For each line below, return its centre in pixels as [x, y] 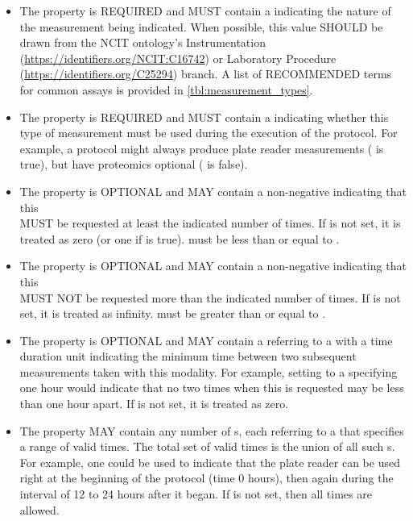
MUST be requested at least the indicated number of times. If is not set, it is [210, 223]
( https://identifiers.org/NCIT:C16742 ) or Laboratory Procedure [178, 58]
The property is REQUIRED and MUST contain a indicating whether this [204, 117]
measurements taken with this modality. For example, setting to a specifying [209, 371]
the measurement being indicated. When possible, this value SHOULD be [201, 26]
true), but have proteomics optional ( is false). [134, 164]
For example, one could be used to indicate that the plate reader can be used [210, 462]
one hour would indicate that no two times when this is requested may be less [212, 388]
